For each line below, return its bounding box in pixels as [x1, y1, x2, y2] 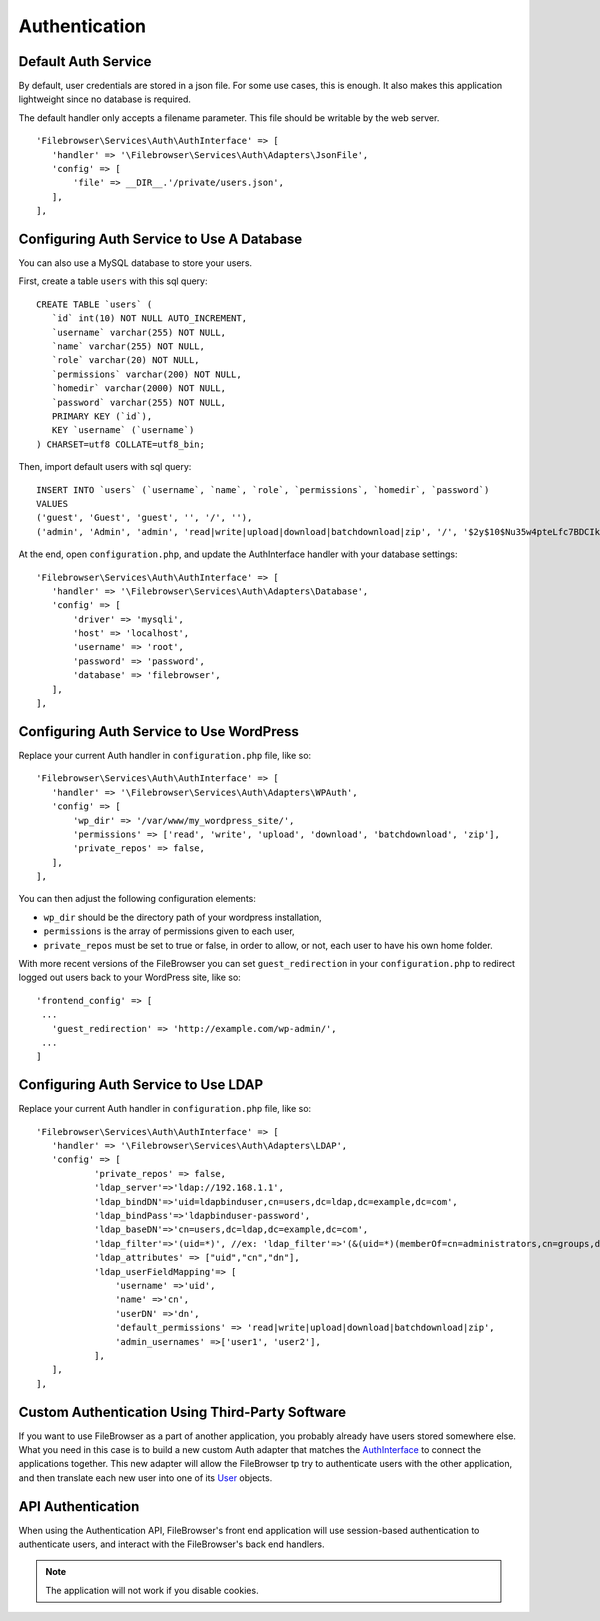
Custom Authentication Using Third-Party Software [18, 1403, 347, 1420]
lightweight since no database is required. [18, 93, 192, 105]
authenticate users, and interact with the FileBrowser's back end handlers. [18, 1538, 325, 1550]
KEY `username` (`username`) [51, 425, 195, 436]
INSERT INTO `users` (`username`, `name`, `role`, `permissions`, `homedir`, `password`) [36, 484, 490, 495]
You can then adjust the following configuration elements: [18, 893, 257, 905]
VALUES [36, 498, 69, 509]
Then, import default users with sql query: [18, 461, 192, 473]
